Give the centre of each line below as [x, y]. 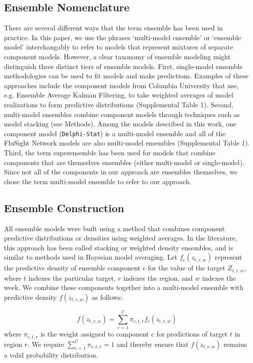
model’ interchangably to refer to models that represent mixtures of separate [119, 47]
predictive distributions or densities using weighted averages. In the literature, [121, 238]
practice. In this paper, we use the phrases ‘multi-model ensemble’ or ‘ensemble [123, 37]
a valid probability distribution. [51, 354]
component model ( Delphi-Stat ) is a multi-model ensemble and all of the [115, 133]
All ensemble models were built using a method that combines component [115, 228]
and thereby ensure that [152, 344]
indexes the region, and [158, 278]
